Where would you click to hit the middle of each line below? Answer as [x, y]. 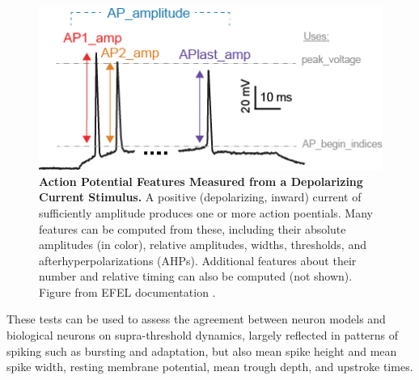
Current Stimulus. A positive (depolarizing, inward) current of [200, 197]
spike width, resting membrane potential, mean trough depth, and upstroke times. [210, 367]
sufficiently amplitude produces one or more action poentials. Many [206, 212]
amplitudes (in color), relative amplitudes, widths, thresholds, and [203, 245]
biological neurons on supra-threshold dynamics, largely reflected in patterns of [203, 335]
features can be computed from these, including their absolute [193, 228]
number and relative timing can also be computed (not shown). [196, 276]
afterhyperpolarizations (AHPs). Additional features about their [198, 260]
